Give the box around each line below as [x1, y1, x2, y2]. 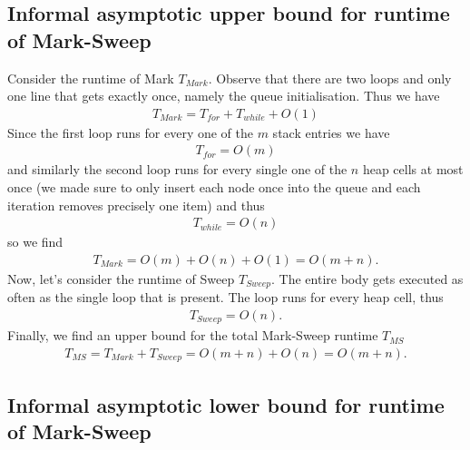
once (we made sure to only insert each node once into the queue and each [7, 178, 421, 197]
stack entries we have [272, 122, 390, 142]
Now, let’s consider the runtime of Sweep [7, 269, 235, 288]
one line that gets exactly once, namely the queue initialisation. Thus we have [7, 86, 440, 105]
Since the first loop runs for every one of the [7, 122, 253, 142]
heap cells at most [362, 160, 464, 179]
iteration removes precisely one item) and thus [7, 195, 265, 214]
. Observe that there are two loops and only [208, 68, 452, 87]
